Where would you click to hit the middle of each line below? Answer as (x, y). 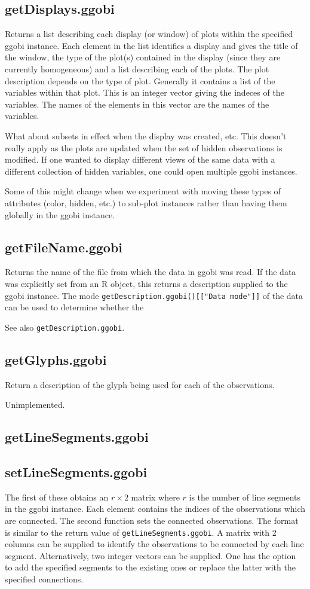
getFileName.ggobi (64, 247)
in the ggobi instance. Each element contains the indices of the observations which (155, 509)
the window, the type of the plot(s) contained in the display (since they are (143, 57)
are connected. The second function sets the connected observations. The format (152, 520)
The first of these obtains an (57, 497)
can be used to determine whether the (74, 307)
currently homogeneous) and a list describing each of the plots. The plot (137, 68)
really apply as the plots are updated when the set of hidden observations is (144, 147)
